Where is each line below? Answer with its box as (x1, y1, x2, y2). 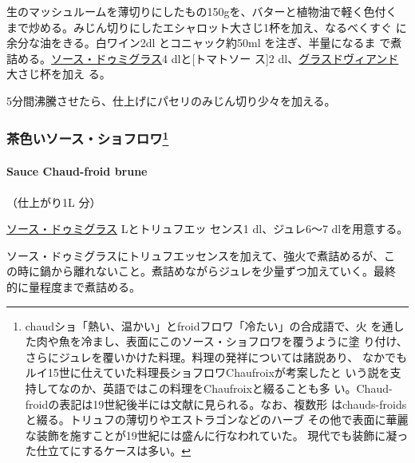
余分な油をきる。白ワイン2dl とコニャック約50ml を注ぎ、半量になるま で (6, 34, 391, 51)
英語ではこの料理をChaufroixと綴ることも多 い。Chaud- (103, 380, 393, 396)
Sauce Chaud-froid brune (6, 163, 148, 180)
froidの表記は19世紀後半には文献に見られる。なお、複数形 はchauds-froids (25, 395, 407, 412)
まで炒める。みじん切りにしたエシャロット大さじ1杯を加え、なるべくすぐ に (6, 18, 407, 35)
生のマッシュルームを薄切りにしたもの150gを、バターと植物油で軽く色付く (6, 3, 397, 19)
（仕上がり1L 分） (6, 193, 101, 210)
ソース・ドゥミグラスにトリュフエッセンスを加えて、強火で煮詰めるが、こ (6, 247, 396, 263)
